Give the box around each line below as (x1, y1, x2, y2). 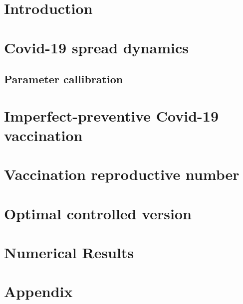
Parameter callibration (4, 71, 123, 87)
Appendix (4, 281, 73, 302)
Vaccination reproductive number (4, 164, 240, 184)
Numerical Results (4, 242, 134, 263)
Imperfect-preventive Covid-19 (4, 105, 219, 126)
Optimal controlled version (4, 203, 192, 223)
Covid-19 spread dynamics (4, 37, 189, 57)
